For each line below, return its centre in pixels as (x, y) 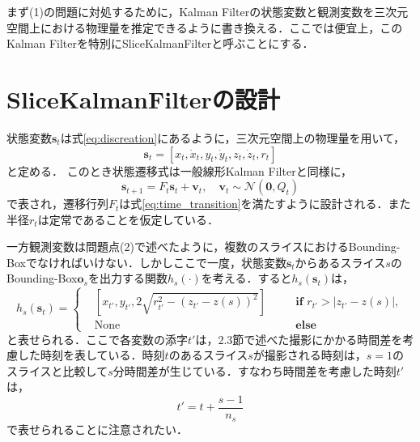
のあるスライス (208, 355)
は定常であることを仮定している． (128, 219)
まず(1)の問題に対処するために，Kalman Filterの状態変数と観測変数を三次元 (208, 11)
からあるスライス (340, 262)
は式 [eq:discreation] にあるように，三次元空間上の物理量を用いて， (233, 137)
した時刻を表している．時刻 (91, 355)
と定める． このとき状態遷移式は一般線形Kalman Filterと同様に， (179, 170)
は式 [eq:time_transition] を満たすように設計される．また (265, 204)
